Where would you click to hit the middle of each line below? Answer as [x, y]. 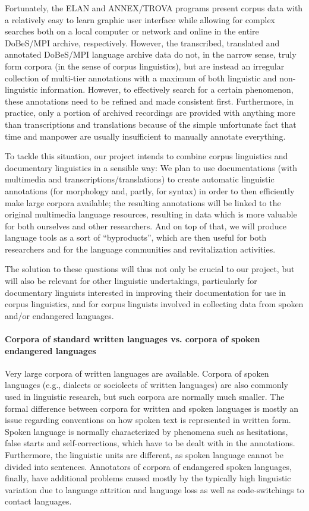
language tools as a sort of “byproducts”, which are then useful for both [136, 237]
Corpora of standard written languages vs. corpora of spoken [133, 339]
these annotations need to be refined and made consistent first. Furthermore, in [149, 101]
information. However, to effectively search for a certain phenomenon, [167, 89]
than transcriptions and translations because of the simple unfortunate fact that [151, 124]
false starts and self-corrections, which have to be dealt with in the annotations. [150, 443]
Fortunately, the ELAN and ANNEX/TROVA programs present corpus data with [154, 8]
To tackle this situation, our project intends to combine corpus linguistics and [146, 156]
